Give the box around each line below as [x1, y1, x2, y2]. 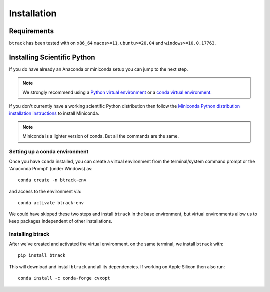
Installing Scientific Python [9, 53, 95, 61]
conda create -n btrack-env [18, 177, 87, 183]
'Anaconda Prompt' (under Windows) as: [9, 165, 93, 171]
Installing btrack [9, 230, 50, 237]
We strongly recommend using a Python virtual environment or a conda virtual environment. [22, 89, 212, 95]
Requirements [9, 27, 54, 35]
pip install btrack [18, 253, 66, 258]
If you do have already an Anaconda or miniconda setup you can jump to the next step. [9, 66, 188, 72]
